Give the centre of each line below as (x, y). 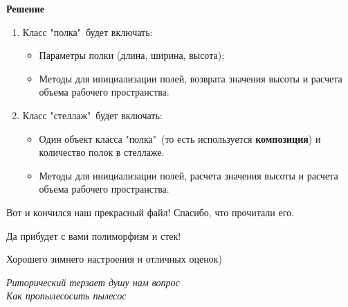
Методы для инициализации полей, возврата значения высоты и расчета (191, 78)
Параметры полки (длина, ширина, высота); (132, 55)
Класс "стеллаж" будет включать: (92, 115)
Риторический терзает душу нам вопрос (93, 282)
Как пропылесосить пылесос (66, 296)
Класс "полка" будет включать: (88, 32)
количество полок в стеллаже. (102, 152)
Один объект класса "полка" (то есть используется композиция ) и (180, 138)
